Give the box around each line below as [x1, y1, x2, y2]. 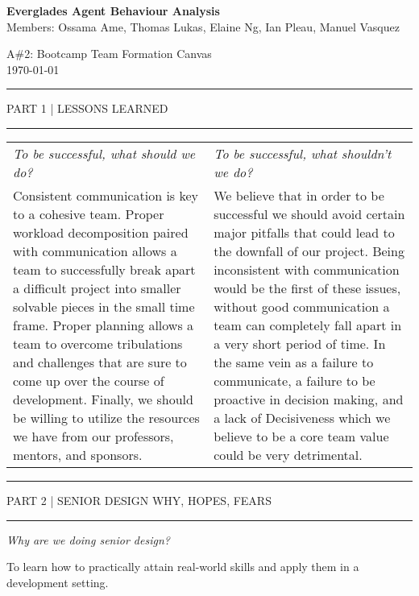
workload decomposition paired [13, 222, 189, 242]
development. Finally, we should [13, 389, 193, 408]
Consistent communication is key [13, 185, 199, 205]
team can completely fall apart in [214, 315, 402, 334]
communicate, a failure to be [214, 370, 375, 390]
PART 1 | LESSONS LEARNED [6, 100, 168, 117]
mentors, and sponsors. [13, 445, 143, 464]
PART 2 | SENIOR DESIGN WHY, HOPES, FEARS [6, 491, 272, 508]
